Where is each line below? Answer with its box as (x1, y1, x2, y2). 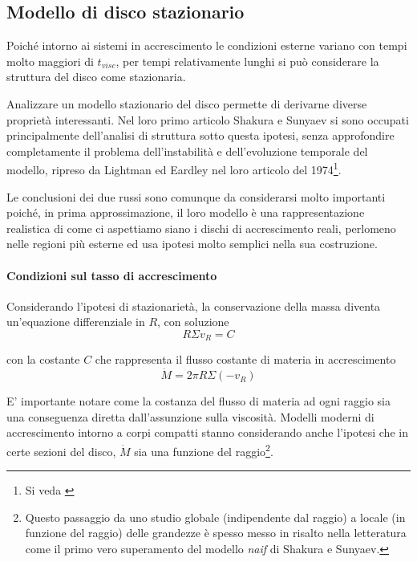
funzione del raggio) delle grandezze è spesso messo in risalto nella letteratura (25, 524, 407, 541)
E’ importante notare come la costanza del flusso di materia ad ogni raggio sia (6, 393, 391, 409)
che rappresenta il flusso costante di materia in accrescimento (95, 351, 396, 368)
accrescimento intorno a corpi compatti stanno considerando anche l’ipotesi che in (6, 424, 408, 441)
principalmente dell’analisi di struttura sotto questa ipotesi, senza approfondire (6, 127, 395, 144)
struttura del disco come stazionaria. (6, 68, 186, 85)
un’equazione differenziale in (6, 313, 145, 330)
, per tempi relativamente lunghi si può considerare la (115, 52, 379, 69)
